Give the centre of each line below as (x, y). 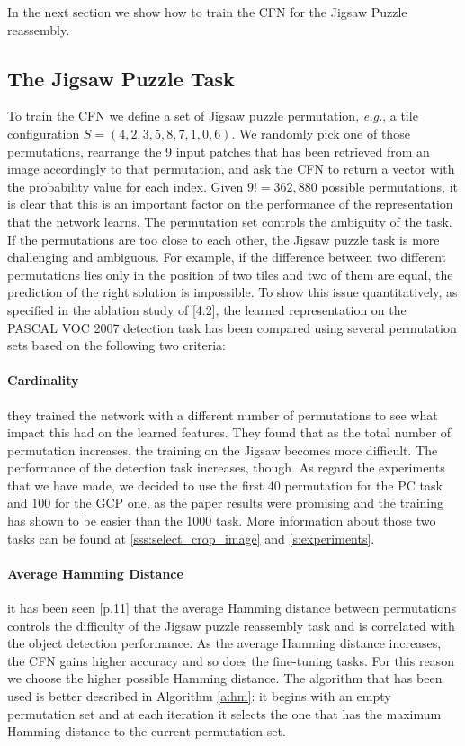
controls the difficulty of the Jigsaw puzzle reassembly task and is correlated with (231, 625)
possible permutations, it (390, 186)
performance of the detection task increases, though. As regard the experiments (226, 467)
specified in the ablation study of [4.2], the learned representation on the (207, 309)
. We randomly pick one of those (321, 133)
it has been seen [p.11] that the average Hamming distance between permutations (232, 608)
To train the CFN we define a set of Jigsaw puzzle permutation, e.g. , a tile (213, 116)
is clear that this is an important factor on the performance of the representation (230, 204)
